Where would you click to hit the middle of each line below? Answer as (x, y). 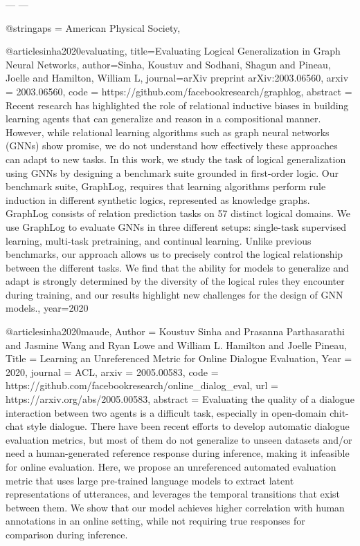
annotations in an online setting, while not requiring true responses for (155, 521)
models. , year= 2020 (47, 308)
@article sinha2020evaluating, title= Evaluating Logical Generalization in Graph (173, 51)
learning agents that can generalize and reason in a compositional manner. (163, 119)
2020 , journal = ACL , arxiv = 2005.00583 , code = (112, 371)
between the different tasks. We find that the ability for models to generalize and (177, 267)
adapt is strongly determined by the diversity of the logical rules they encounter (175, 281)
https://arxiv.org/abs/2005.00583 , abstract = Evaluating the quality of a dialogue (180, 399)
